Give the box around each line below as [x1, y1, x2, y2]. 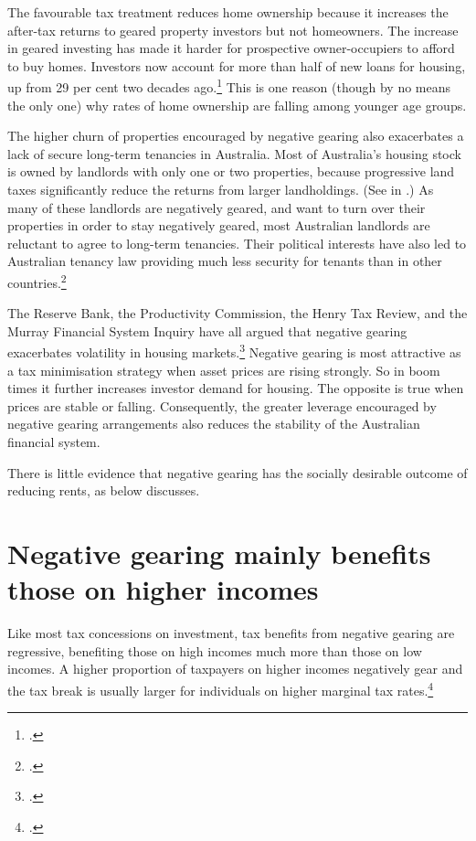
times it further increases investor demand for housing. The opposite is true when [7, 378, 464, 398]
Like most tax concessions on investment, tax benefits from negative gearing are [7, 623, 455, 643]
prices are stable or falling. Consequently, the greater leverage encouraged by [7, 396, 437, 415]
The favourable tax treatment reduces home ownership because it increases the [7, 3, 449, 21]
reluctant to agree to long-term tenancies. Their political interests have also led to [7, 233, 467, 252]
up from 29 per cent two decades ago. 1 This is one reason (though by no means [7, 75, 451, 97]
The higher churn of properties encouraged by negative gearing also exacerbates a [7, 126, 464, 145]
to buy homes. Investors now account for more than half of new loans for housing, [7, 56, 466, 75]
